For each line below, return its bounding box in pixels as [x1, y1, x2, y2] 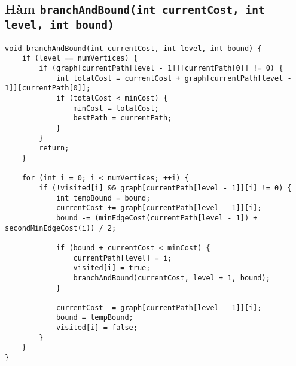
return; [39, 144, 69, 153]
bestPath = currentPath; [73, 114, 172, 123]
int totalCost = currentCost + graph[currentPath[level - [56, 74, 292, 83]
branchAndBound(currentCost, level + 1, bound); [73, 273, 270, 282]
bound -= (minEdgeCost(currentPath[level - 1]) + [56, 213, 258, 222]
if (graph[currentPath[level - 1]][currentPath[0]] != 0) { [39, 64, 283, 73]
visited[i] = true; [73, 264, 151, 273]
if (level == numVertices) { [22, 54, 138, 63]
